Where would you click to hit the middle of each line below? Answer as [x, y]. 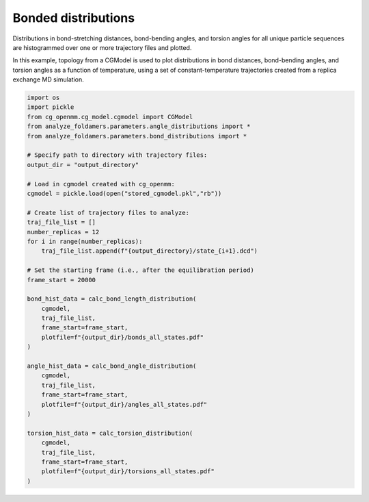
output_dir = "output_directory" [83, 165]
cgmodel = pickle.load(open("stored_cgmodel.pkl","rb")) [124, 193]
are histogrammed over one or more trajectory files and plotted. [102, 47]
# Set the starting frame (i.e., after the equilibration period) [140, 270]
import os [43, 98]
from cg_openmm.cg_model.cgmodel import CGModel [110, 117]
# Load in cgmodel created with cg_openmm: [101, 184]
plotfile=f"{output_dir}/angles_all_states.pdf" [124, 404]
